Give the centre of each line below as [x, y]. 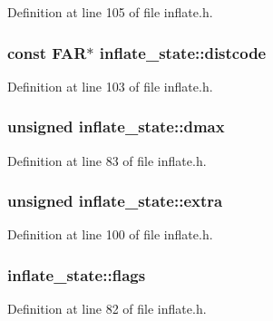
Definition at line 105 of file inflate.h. [110, 12]
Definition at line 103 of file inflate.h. [110, 86]
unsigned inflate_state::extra [115, 201]
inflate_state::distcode [183, 52]
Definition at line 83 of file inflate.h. [107, 160]
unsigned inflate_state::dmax [116, 126]
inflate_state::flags [77, 274]
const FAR [47, 52]
